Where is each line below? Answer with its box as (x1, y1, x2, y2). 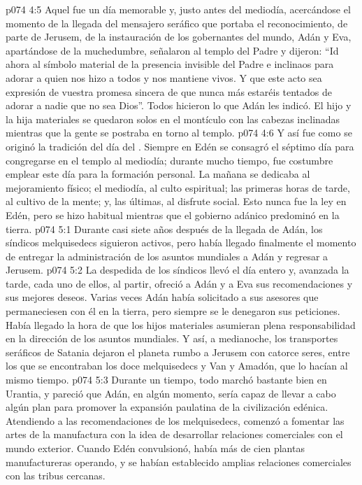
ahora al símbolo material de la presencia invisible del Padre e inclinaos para (6, 57, 334, 71)
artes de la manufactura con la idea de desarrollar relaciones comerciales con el (6, 427, 343, 442)
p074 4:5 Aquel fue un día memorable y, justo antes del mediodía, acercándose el (6, 2, 351, 16)
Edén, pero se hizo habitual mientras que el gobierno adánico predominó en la (6, 207, 340, 222)
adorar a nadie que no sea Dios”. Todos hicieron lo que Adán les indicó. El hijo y (6, 98, 352, 113)
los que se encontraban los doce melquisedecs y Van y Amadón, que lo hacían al (6, 358, 348, 373)
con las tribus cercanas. (6, 468, 106, 483)
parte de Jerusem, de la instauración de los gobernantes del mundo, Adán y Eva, (6, 29, 352, 44)
